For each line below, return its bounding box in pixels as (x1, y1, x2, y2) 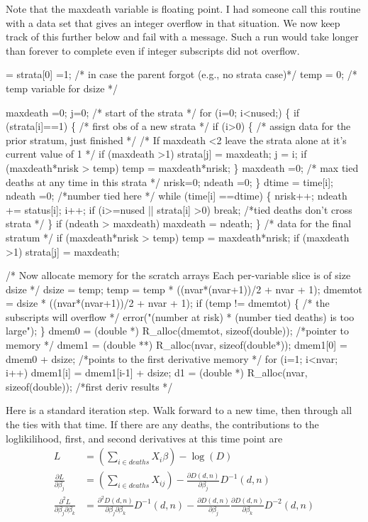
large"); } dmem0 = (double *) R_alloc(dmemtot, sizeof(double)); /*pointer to (6, 323, 349, 338)
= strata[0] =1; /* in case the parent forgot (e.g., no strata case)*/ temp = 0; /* (6, 67, 357, 82)
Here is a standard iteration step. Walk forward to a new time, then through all (6, 403, 352, 418)
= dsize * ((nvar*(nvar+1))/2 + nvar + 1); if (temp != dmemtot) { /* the (6, 295, 330, 310)
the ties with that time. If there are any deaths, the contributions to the (6, 417, 319, 432)
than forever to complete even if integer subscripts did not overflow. (6, 43, 300, 58)
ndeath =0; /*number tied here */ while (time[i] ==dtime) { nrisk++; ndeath (6, 188, 347, 203)
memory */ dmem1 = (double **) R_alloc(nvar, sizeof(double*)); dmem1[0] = (6, 337, 347, 352)
